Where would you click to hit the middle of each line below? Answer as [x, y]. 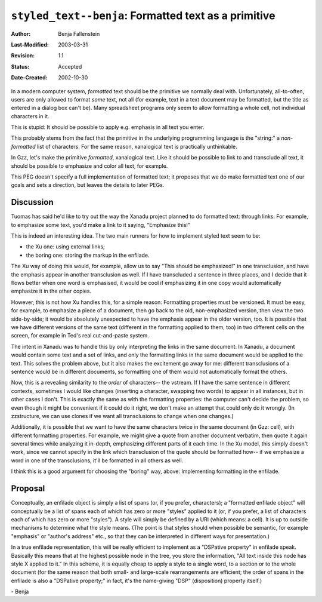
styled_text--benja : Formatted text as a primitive [143, 16]
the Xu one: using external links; [66, 247]
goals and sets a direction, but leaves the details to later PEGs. [88, 185]
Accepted [70, 66]
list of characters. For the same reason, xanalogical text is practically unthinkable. [137, 146]
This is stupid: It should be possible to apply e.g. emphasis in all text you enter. [108, 127]
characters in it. [30, 116]
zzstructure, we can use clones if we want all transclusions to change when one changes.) [122, 416]
